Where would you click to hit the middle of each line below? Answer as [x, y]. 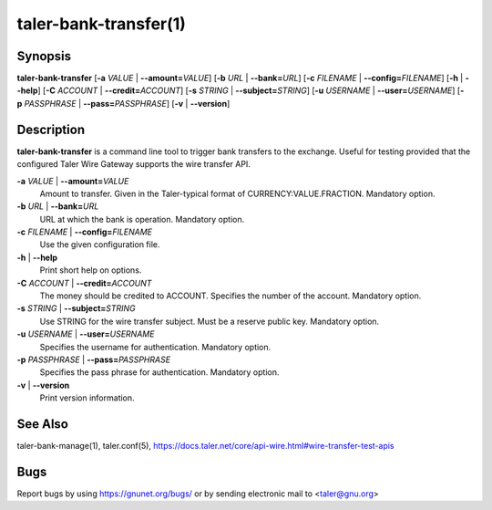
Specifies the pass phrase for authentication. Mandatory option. [159, 372]
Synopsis [44, 56]
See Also [42, 424]
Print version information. [87, 398]
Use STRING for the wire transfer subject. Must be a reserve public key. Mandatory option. [210, 321]
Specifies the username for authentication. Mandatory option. [155, 347]
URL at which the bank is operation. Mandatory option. [142, 219]
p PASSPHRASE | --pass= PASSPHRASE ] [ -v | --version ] [123, 103]
